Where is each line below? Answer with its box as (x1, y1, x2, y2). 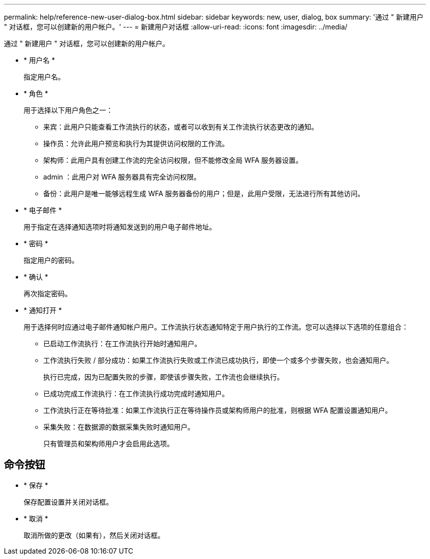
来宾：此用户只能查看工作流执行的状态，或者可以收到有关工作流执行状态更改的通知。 (43, 123, 318, 131)
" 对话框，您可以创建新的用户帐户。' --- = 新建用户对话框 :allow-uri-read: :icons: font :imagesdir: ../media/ (4, 23, 348, 31)
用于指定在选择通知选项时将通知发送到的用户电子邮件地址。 (24, 223, 216, 231)
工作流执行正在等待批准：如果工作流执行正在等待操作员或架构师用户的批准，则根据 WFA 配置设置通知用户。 (43, 406, 392, 414)
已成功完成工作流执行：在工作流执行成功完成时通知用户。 (43, 389, 229, 398)
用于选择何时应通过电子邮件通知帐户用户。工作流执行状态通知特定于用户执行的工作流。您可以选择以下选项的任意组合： (24, 323, 408, 331)
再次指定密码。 (24, 289, 72, 298)
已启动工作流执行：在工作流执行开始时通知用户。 (43, 339, 201, 348)
